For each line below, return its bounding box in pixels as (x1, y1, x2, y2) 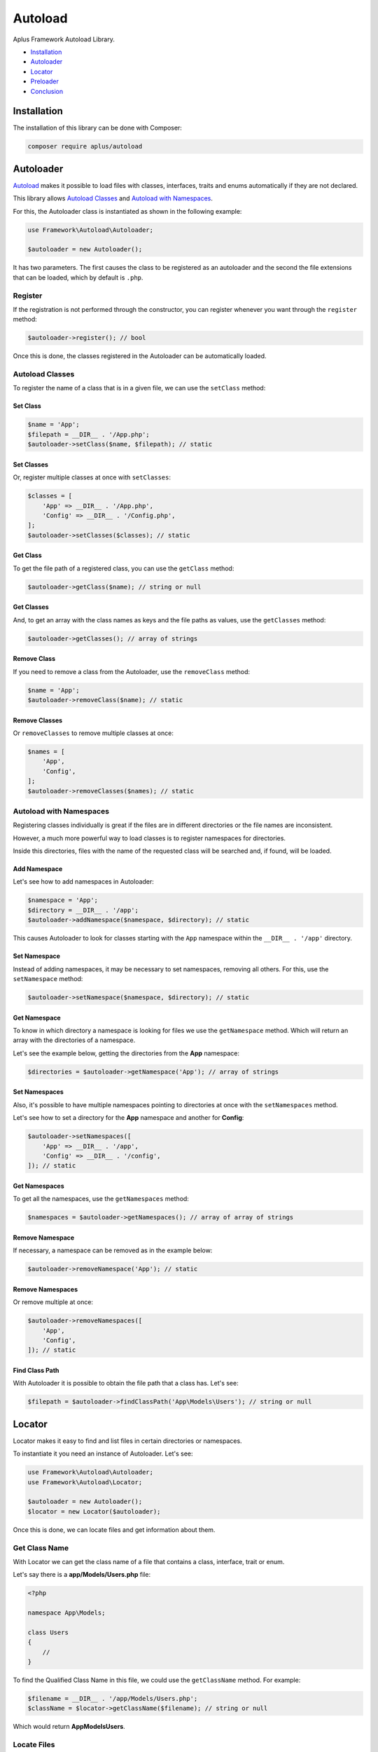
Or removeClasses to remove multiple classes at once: (13, 729, 174, 737)
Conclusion (30, 87, 64, 95)
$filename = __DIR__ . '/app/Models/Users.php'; (27, 1695, 198, 1702)
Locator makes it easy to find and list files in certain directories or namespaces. (13, 1437, 242, 1445)
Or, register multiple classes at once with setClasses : (13, 473, 171, 481)
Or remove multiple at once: (13, 1298, 94, 1306)
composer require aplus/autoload (27, 142, 143, 151)
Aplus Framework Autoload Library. (13, 35, 115, 43)
